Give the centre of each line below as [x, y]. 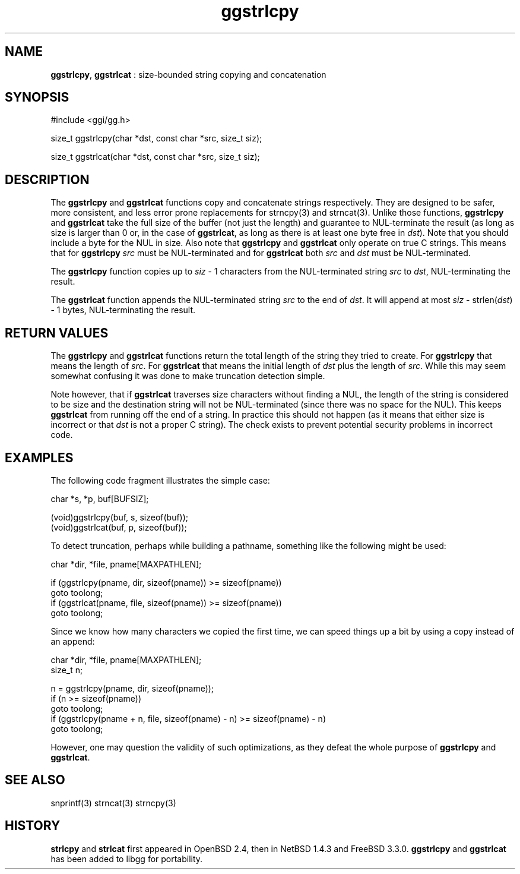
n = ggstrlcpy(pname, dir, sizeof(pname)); [132, 688]
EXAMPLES [39, 457]
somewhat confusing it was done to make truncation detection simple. [188, 376]
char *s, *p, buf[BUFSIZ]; [100, 498]
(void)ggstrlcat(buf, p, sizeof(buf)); [119, 527]
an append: [73, 641]
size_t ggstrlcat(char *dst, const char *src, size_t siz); [155, 157]
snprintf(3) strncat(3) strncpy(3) [113, 803]
